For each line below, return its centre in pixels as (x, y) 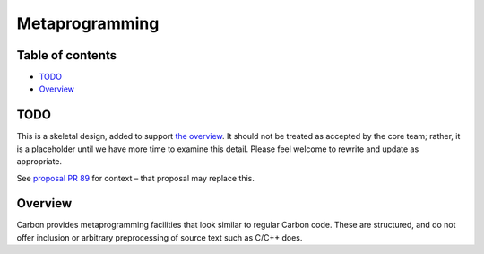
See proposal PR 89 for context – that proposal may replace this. (135, 178)
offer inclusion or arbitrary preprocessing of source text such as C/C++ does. (160, 237)
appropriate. (39, 162)
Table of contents (66, 55)
